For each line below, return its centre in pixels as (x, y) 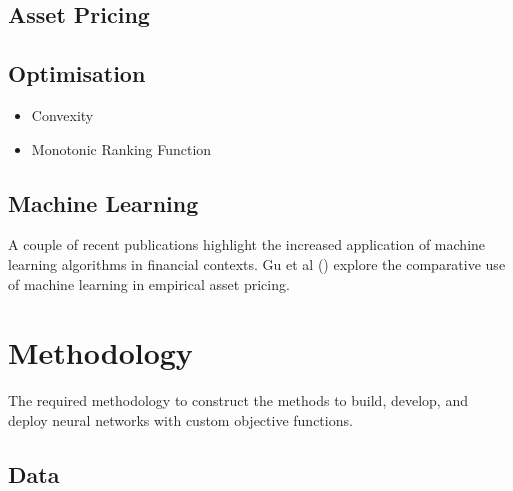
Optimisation (77, 73)
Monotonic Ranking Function (121, 148)
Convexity (62, 114)
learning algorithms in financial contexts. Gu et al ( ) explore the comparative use (257, 263)
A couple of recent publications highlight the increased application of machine (247, 244)
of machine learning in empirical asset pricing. (149, 283)
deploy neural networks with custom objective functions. (180, 419)
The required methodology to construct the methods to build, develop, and (238, 400)
